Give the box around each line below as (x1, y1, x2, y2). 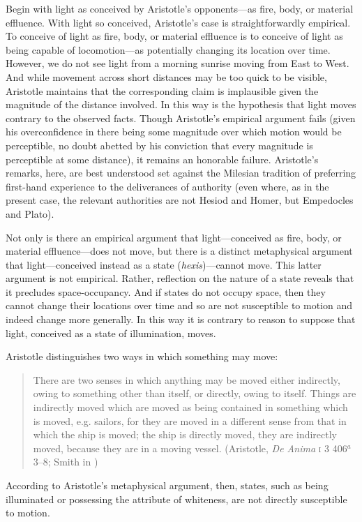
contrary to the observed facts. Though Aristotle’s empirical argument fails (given (6, 110, 356, 125)
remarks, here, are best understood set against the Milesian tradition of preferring (6, 165, 356, 180)
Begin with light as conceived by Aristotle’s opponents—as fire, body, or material (6, 1, 354, 15)
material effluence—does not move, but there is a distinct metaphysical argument (6, 244, 353, 258)
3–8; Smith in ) (33, 454, 98, 469)
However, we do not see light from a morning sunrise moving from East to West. (6, 56, 349, 70)
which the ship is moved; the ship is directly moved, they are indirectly (33, 427, 337, 442)
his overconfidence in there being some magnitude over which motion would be (6, 124, 342, 139)
